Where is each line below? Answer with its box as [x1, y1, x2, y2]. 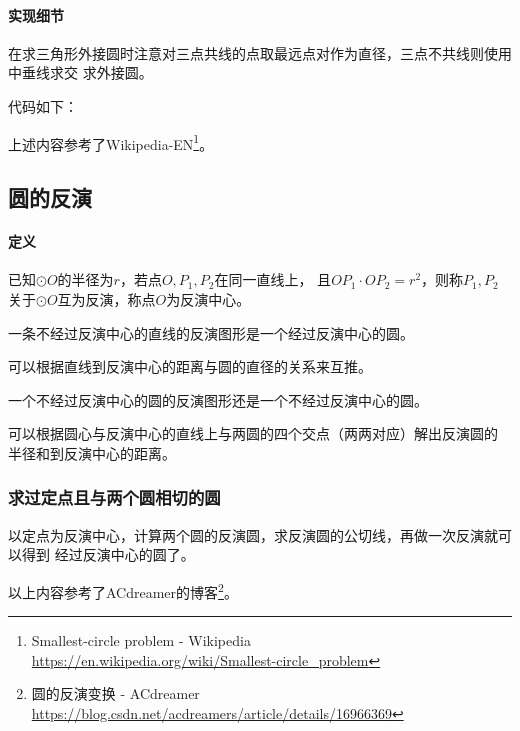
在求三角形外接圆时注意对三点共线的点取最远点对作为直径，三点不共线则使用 [8, 42, 512, 63]
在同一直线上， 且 [214, 269, 332, 290]
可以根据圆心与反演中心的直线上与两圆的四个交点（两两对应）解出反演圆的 [8, 423, 498, 444]
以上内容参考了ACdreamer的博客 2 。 [8, 578, 238, 602]
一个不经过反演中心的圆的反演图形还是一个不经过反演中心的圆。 [8, 389, 428, 410]
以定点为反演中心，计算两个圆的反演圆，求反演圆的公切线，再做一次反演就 [8, 524, 498, 545]
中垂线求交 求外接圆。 [8, 62, 153, 83]
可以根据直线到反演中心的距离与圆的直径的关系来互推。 [8, 356, 372, 377]
